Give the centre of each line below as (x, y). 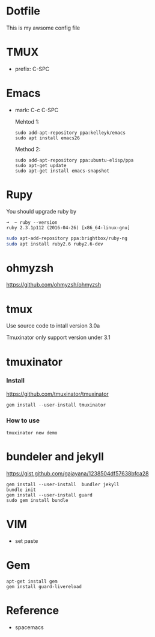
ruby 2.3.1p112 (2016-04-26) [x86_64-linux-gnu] (68, 227)
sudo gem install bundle (37, 500)
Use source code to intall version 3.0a (53, 326)
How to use (23, 420)
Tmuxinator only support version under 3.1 (58, 338)
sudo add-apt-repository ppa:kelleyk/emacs (70, 133)
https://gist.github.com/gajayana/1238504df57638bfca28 (77, 473)
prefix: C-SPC (32, 69)
